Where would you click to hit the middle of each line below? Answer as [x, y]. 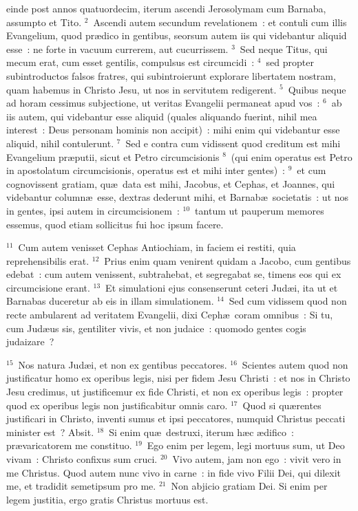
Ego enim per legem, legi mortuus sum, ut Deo [246, 445]
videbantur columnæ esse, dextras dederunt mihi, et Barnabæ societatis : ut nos [178, 197]
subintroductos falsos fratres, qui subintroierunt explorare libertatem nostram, [171, 75]
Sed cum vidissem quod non [288, 301]
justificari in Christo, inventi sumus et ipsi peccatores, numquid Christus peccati [176, 418]
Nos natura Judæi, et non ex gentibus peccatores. [123, 364]
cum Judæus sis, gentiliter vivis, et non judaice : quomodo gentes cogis [156, 328]
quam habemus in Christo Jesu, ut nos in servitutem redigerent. [141, 89]
